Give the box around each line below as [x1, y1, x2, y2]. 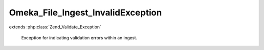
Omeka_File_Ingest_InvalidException [9, 7, 162, 18]
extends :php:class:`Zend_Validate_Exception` [9, 24, 101, 30]
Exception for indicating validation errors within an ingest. [21, 35, 137, 40]
